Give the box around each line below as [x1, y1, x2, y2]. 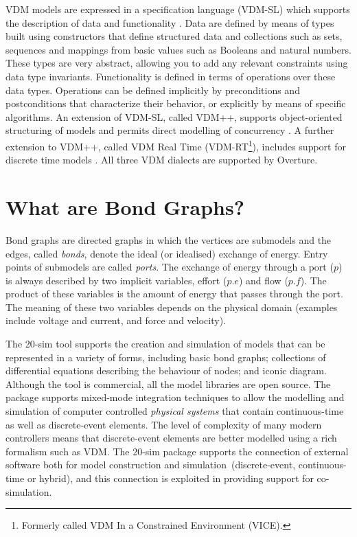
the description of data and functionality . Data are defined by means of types [5, 15, 334, 30]
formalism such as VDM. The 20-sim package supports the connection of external [5, 444, 349, 458]
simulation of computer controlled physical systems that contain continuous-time [5, 404, 344, 418]
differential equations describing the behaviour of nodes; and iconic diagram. [5, 363, 327, 378]
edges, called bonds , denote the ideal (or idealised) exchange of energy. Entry [5, 246, 328, 260]
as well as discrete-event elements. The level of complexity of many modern [5, 417, 322, 431]
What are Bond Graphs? [5, 192, 244, 220]
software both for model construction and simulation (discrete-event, [5, 457, 296, 472]
